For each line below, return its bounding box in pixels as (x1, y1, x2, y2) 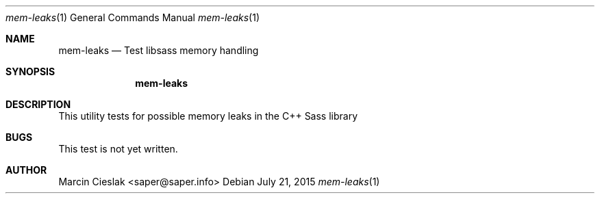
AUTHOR (5, 164, 47, 176)
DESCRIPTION (5, 98, 71, 110)
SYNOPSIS (5, 66, 55, 77)
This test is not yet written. (58, 143, 178, 155)
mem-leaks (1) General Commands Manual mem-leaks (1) (5, 12, 260, 23)
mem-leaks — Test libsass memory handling (58, 44, 259, 56)
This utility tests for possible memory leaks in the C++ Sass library (58, 110, 358, 122)
